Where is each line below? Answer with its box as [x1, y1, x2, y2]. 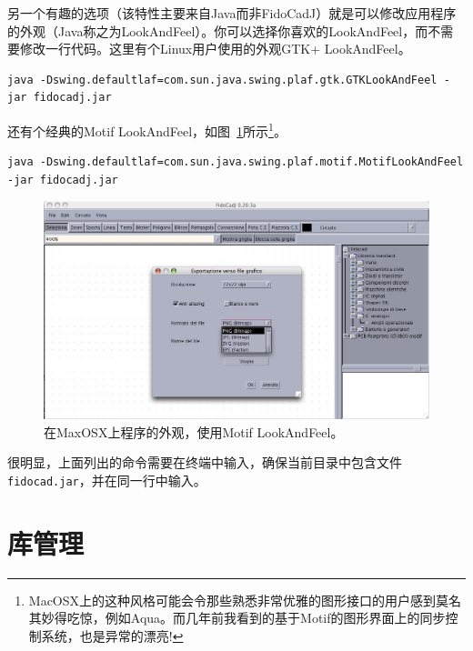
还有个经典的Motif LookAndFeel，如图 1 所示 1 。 [7, 118, 287, 140]
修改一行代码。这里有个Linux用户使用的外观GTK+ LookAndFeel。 [19, 39, 411, 58]
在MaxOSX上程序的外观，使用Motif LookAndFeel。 [44, 422, 344, 441]
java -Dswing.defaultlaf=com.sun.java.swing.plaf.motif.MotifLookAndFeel [7, 155, 464, 169]
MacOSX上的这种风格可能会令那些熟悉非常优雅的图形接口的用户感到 [28, 590, 437, 609]
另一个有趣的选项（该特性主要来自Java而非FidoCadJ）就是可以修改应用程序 [7, 4, 457, 22]
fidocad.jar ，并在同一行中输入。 [7, 470, 206, 489]
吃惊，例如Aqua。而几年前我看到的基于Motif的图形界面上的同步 [66, 608, 446, 627]
